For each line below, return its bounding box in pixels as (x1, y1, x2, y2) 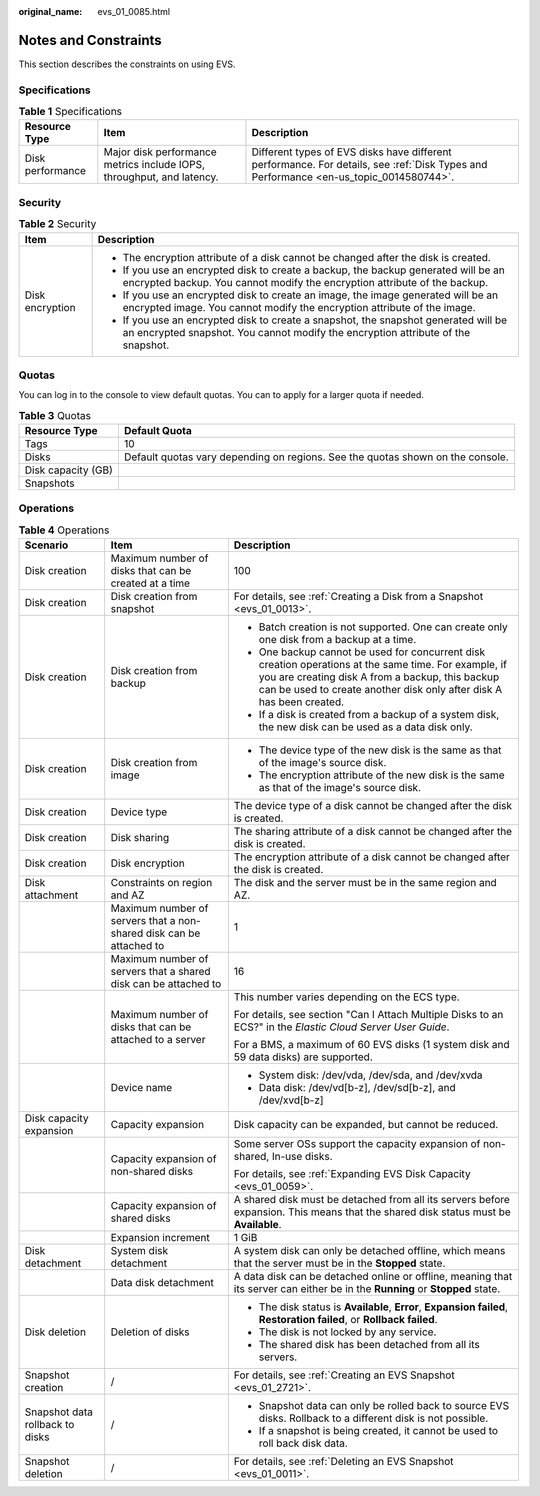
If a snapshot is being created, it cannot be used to (258, 1424, 499, 1438)
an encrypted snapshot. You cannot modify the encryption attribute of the (122, 325, 470, 339)
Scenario (24, 538, 69, 552)
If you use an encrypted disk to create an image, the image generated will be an (122, 288, 499, 302)
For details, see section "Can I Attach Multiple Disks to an (233, 1008, 504, 1022)
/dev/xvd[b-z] (258, 1093, 324, 1107)
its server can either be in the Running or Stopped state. (233, 1282, 501, 1296)
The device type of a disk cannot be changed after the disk (233, 799, 512, 813)
